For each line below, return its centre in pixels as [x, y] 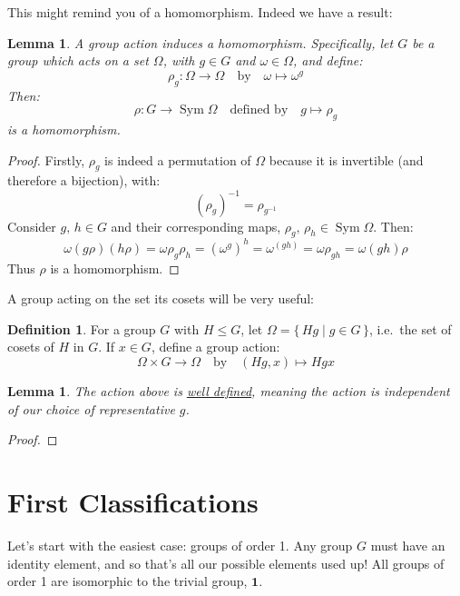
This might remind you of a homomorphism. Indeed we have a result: [200, 12]
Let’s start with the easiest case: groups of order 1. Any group [180, 545]
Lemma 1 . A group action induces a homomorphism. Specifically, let [201, 42]
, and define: [328, 60]
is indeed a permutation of [178, 159]
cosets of [31, 347]
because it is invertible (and [346, 159]
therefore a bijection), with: [84, 180]
